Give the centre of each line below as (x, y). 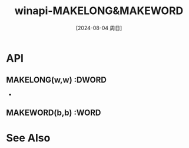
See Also (28, 138)
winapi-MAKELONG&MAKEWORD (99, 11)
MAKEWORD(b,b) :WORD (54, 113)
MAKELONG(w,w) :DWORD (57, 80)
